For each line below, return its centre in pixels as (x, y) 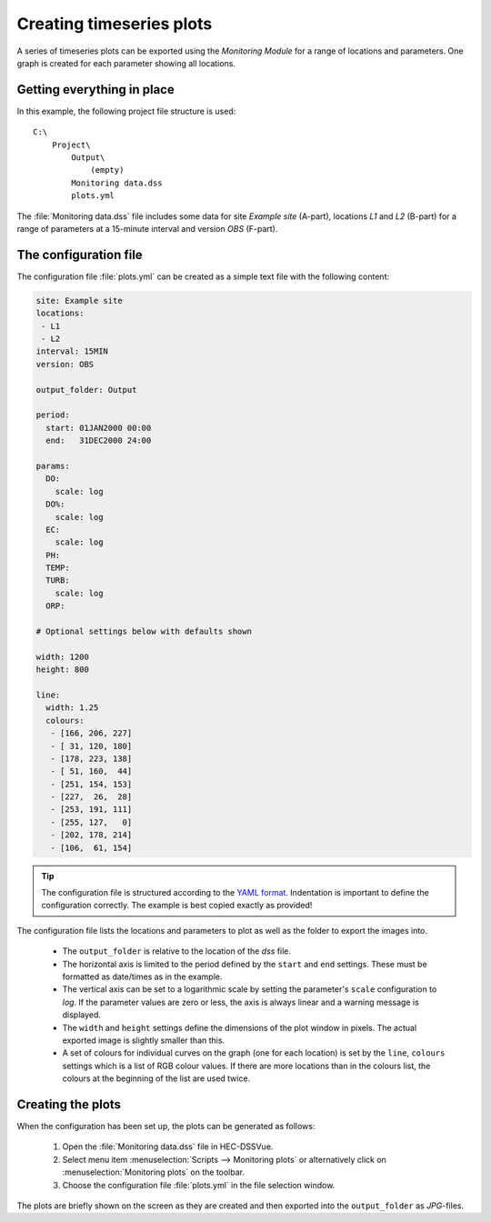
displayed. (82, 1015)
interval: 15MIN (72, 351)
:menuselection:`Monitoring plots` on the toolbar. (154, 1172)
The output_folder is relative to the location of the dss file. (176, 951)
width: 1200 (63, 656)
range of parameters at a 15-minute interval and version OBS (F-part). (147, 228)
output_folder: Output (86, 390)
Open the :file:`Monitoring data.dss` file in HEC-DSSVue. (168, 1147)
